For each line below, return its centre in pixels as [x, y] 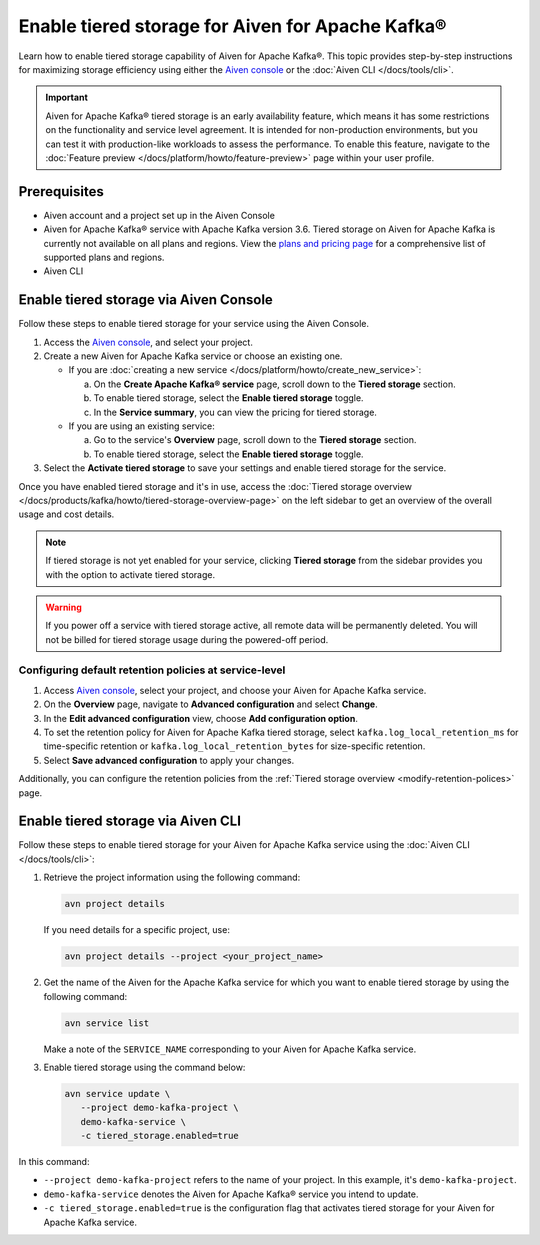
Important [67, 97]
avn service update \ [117, 1093]
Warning [63, 607]
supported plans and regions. [104, 257]
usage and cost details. [66, 514]
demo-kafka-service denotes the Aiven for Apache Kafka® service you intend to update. [231, 1194]
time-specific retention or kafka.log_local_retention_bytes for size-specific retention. [234, 746]
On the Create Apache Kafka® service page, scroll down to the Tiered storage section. [274, 384]
